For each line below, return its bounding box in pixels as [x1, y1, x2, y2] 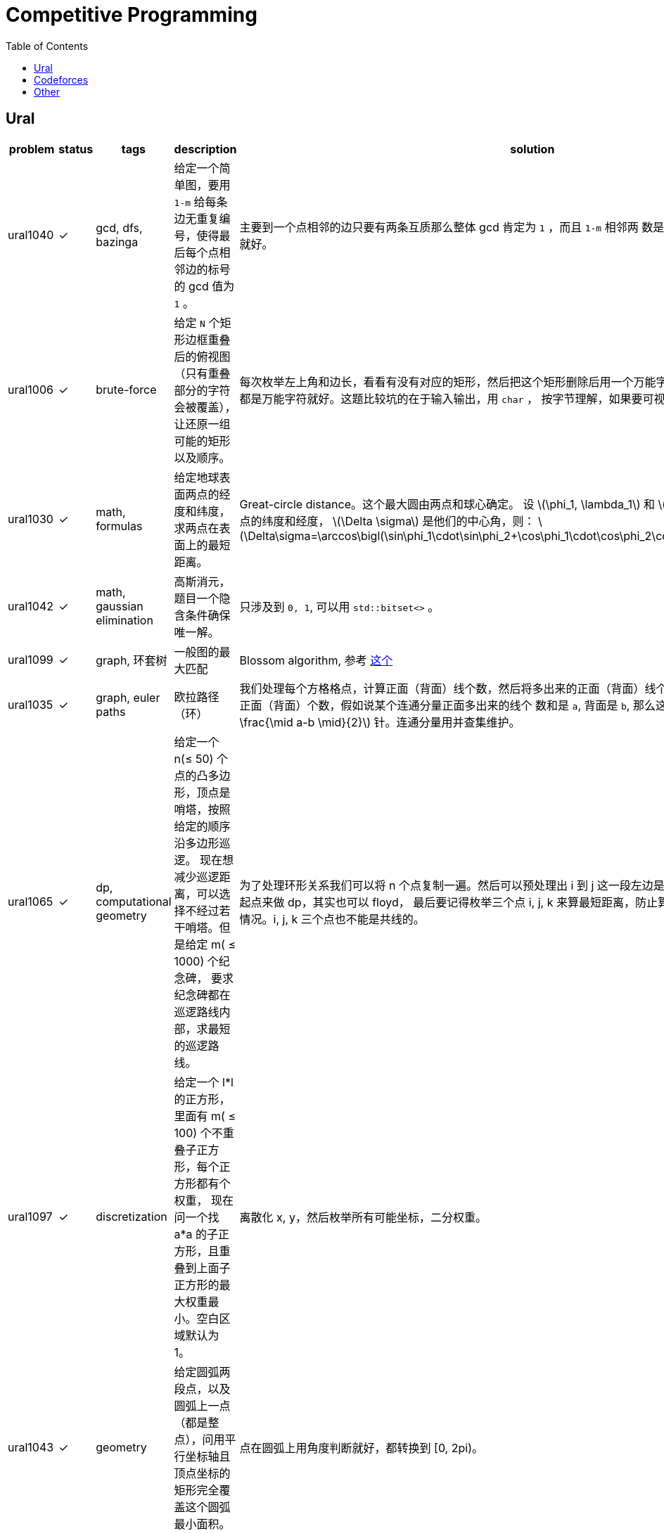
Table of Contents [6, 39, 89, 52]
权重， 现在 [174, 1193, 234, 1207]
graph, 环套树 [96, 653, 167, 667]
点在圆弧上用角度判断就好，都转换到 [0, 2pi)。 [239, 1440, 483, 1455]
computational [96, 894, 172, 909]
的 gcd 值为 [174, 278, 235, 293]
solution [510, 141, 555, 156]
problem [8, 141, 55, 156]
